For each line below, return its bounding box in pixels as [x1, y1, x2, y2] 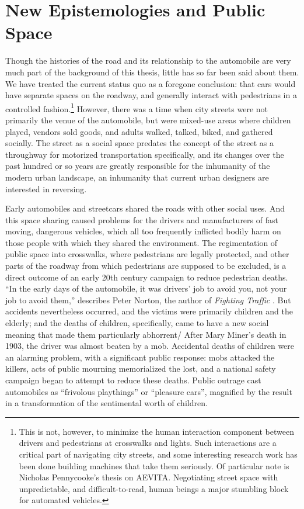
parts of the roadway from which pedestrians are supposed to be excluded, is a [5, 259, 286, 272]
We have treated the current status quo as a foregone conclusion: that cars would [5, 77, 296, 89]
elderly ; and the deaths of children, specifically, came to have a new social [5, 317, 269, 329]
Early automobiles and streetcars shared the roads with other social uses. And [5, 202, 285, 214]
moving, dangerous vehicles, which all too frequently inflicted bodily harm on [5, 225, 281, 237]
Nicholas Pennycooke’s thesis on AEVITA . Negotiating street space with [19, 471, 278, 483]
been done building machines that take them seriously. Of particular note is [19, 459, 289, 472]
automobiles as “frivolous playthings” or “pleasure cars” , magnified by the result [5, 385, 292, 397]
